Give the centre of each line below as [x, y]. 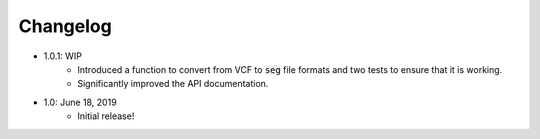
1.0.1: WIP [62, 56]
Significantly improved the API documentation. [173, 84]
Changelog [65, 26]
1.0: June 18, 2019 [80, 102]
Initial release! [106, 116]
